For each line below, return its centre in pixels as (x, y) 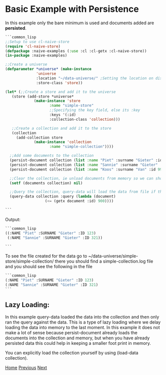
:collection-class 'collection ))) (85, 119)
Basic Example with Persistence (72, 9)
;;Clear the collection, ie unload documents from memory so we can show (87, 178)
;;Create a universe (26, 65)
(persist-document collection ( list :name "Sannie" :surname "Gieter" (84, 165)
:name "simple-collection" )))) (81, 147)
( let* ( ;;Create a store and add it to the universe (61, 92)
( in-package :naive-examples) (36, 55)
